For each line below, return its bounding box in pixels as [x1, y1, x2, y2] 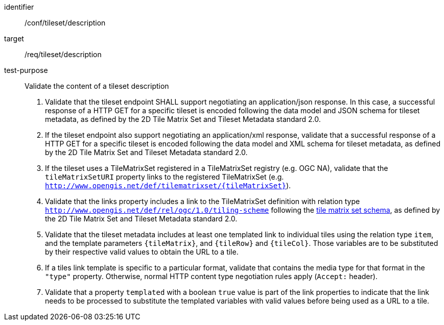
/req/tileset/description [25, 50, 102, 59]
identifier [4, 3, 34, 11]
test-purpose [4, 66, 48, 74]
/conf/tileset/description [25, 18, 106, 27]
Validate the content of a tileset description [25, 82, 169, 90]
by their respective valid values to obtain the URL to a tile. [45, 247, 239, 256]
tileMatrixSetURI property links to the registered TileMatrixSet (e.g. [45, 172, 284, 181]
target [4, 34, 24, 43]
